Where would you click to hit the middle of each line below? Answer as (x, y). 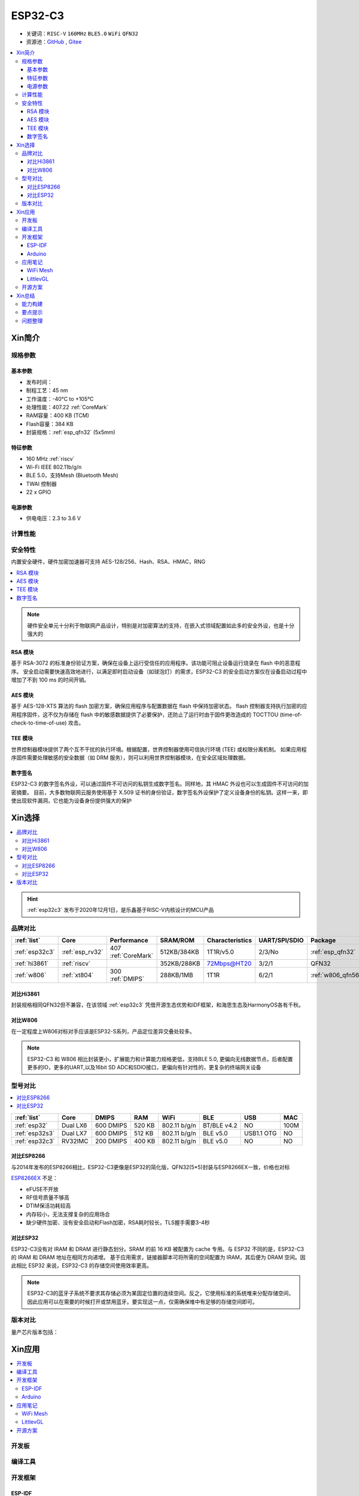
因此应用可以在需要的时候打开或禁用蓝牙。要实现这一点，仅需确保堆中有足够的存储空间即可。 (142, 1302)
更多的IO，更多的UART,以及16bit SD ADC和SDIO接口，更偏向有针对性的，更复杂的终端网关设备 (144, 1067)
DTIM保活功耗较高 (48, 1206)
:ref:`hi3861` (32, 963)
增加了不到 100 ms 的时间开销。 (50, 680)
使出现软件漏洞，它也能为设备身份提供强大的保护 (71, 801)
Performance (129, 941)
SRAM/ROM (177, 941)
